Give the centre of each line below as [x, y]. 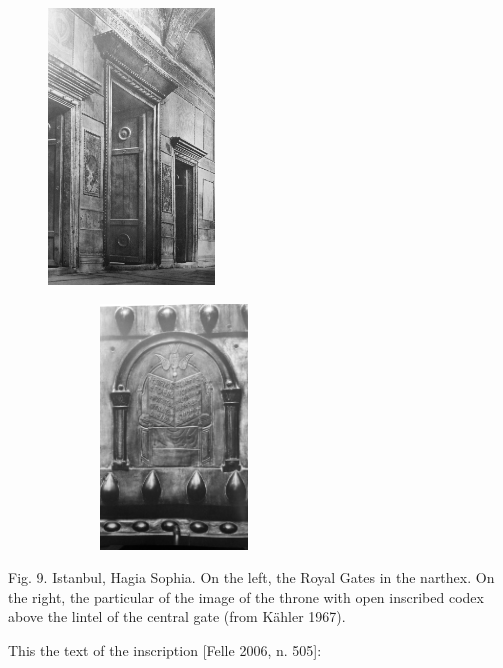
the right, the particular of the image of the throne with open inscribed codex [246, 596]
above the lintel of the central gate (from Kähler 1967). [177, 616]
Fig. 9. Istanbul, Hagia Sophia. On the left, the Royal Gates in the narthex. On [251, 577]
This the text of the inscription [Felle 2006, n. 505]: [165, 649]
